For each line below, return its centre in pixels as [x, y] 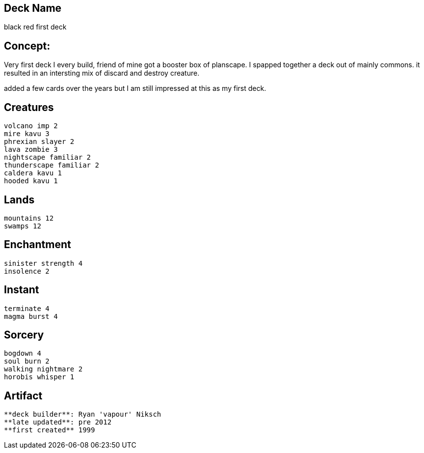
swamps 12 [23, 226]
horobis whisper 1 [39, 377]
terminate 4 [27, 308]
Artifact [23, 396]
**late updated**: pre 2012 [58, 422]
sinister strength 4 [43, 263]
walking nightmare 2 [43, 369]
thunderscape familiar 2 [52, 165]
